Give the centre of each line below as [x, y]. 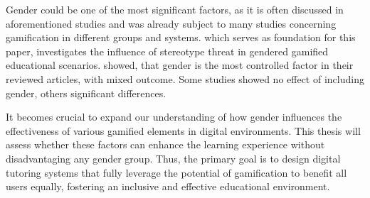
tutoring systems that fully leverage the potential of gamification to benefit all [176, 172]
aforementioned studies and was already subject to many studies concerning [171, 23]
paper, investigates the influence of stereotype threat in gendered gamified [167, 51]
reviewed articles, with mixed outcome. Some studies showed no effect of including [185, 78]
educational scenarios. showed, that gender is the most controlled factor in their [180, 65]
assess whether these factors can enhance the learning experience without [165, 144]
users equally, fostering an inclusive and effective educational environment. [168, 186]
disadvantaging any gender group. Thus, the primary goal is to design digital [173, 158]
